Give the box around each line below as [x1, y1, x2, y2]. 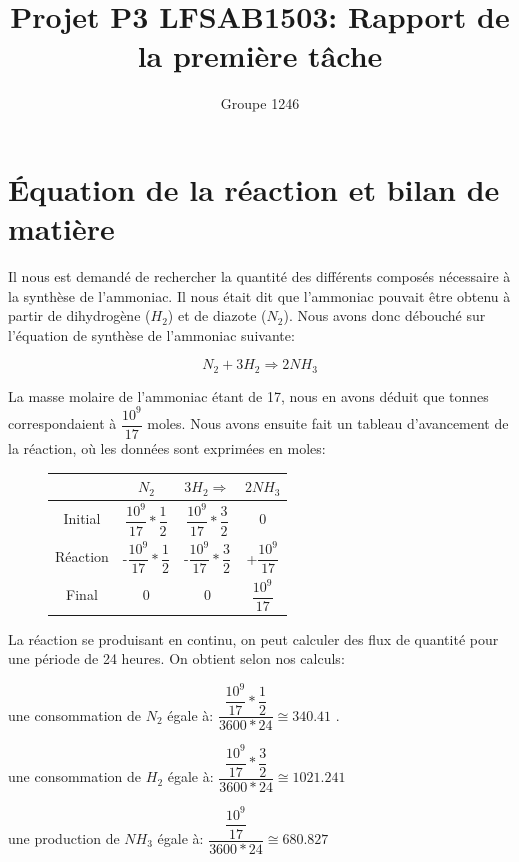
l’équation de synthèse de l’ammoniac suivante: [8, 324, 295, 345]
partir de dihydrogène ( [8, 305, 151, 326]
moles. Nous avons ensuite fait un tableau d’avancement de [147, 413, 509, 434]
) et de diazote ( [167, 305, 267, 326]
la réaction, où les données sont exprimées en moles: [8, 438, 326, 459]
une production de [8, 828, 120, 849]
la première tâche [137, 35, 383, 76]
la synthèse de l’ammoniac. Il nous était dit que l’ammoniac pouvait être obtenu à [8, 285, 511, 306]
